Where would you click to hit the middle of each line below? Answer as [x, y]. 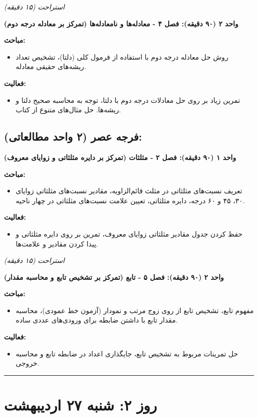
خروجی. [28, 363]
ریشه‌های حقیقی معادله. [51, 66]
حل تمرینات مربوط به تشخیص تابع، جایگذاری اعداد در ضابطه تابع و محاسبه [127, 353]
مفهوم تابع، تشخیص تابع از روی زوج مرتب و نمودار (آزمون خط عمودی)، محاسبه [135, 310]
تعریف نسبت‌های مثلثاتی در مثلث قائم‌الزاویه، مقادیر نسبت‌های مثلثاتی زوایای [129, 191]
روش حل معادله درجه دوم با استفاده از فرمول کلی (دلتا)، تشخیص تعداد [122, 56]
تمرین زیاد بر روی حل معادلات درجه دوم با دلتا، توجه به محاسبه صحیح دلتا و [128, 100]
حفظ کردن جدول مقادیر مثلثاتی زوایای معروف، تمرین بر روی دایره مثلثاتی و [129, 233]
